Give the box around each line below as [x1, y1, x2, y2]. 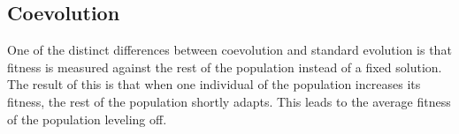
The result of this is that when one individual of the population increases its [7, 75, 421, 93]
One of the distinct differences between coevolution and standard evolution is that [7, 41, 452, 59]
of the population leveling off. [7, 109, 167, 128]
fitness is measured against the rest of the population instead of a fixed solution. [7, 57, 442, 76]
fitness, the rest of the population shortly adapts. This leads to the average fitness [7, 92, 451, 110]
